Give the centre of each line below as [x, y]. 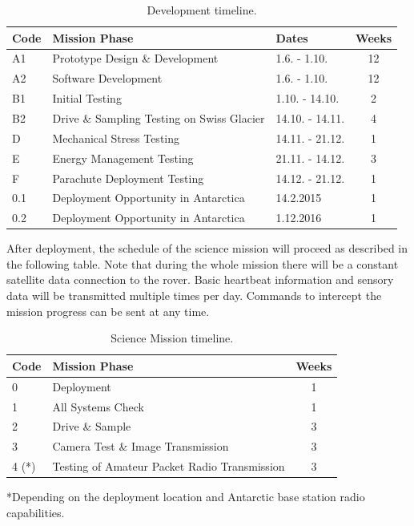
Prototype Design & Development [135, 58]
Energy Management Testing [123, 158]
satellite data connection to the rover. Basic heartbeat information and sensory [200, 279]
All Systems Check [98, 406]
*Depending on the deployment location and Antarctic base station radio [186, 497]
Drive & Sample [92, 426]
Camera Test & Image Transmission [141, 446]
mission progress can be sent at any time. [108, 311]
